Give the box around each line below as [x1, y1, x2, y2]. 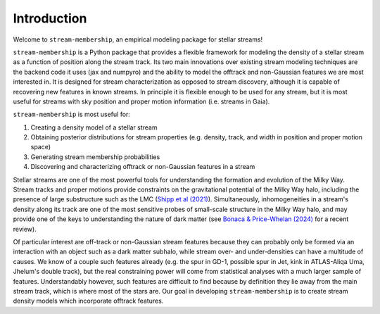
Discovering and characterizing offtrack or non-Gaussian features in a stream [30, 163, 255, 171]
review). [13, 225, 37, 233]
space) [30, 143, 51, 151]
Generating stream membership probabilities [30, 152, 160, 161]
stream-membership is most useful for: [13, 110, 130, 119]
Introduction [13, 11, 87, 26]
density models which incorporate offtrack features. [13, 296, 164, 306]
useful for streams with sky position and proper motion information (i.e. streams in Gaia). [13, 97, 270, 106]
